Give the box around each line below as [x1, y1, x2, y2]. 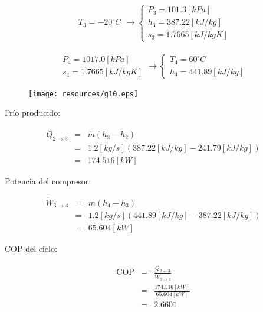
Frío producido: [5, 106, 61, 119]
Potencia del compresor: [5, 175, 91, 187]
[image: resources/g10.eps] [28, 89, 139, 98]
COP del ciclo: [5, 242, 57, 254]
